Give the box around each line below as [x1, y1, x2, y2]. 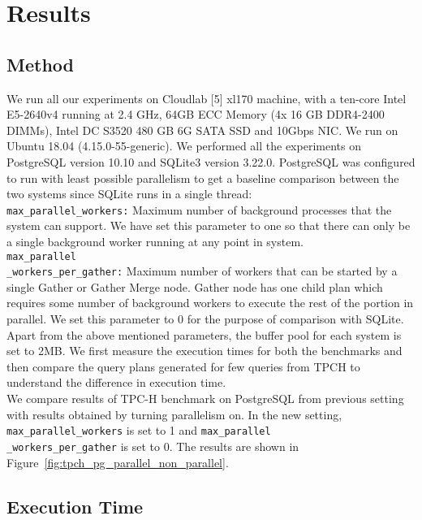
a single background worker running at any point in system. [6, 232, 304, 249]
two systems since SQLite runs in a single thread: [6, 185, 252, 202]
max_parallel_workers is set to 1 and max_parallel [6, 422, 271, 439]
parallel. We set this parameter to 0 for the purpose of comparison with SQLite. [6, 310, 404, 327]
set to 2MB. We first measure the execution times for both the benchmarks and [6, 342, 403, 359]
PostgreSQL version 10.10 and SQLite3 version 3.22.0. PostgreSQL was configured [6, 153, 416, 170]
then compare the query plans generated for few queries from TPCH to [6, 357, 360, 375]
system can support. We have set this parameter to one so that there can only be [6, 217, 411, 234]
